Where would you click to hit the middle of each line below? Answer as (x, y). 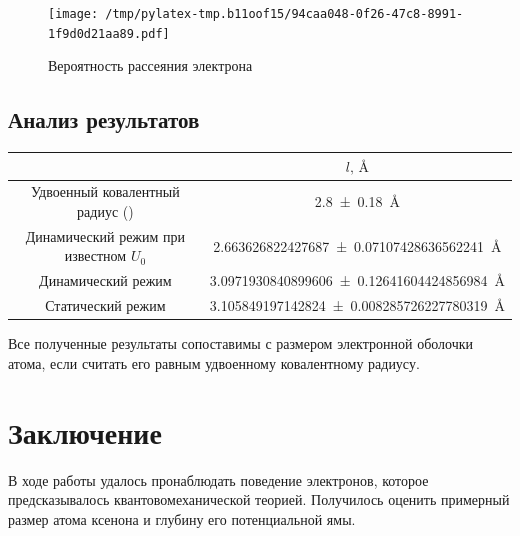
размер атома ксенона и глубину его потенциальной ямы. (182, 518)
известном (95, 255)
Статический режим (105, 305)
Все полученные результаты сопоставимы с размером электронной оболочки (241, 343)
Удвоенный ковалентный (105, 191)
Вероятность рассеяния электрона (150, 65)
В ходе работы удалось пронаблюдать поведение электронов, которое (218, 479)
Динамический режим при (105, 235)
